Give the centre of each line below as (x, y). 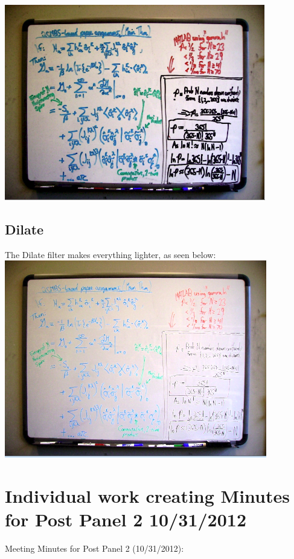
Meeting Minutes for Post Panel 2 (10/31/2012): (94, 548)
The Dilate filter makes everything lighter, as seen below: (110, 254)
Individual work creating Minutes (147, 496)
